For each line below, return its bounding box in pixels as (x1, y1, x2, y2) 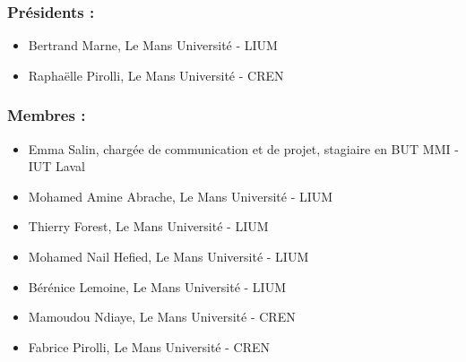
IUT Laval (28, 157, 85, 176)
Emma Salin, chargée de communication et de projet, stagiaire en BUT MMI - (28, 139, 459, 158)
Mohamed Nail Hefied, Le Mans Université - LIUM (28, 247, 309, 265)
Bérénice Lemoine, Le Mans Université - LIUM (28, 277, 286, 296)
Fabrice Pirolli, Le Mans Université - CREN (28, 337, 270, 356)
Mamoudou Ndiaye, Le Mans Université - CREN (28, 307, 296, 326)
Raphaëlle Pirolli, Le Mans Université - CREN (28, 65, 284, 84)
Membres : (7, 104, 86, 126)
